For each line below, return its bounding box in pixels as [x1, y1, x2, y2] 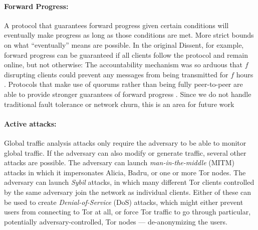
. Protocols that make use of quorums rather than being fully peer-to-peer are [4, 79, 243, 89]
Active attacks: [4, 118, 57, 129]
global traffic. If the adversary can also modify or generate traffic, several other [4, 147, 246, 158]
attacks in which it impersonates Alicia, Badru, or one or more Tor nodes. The [4, 167, 246, 177]
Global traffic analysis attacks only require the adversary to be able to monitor [4, 137, 246, 148]
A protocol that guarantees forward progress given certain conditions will [4, 20, 229, 30]
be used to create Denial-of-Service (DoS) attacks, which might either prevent [4, 196, 243, 207]
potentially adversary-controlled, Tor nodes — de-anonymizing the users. [4, 216, 227, 226]
